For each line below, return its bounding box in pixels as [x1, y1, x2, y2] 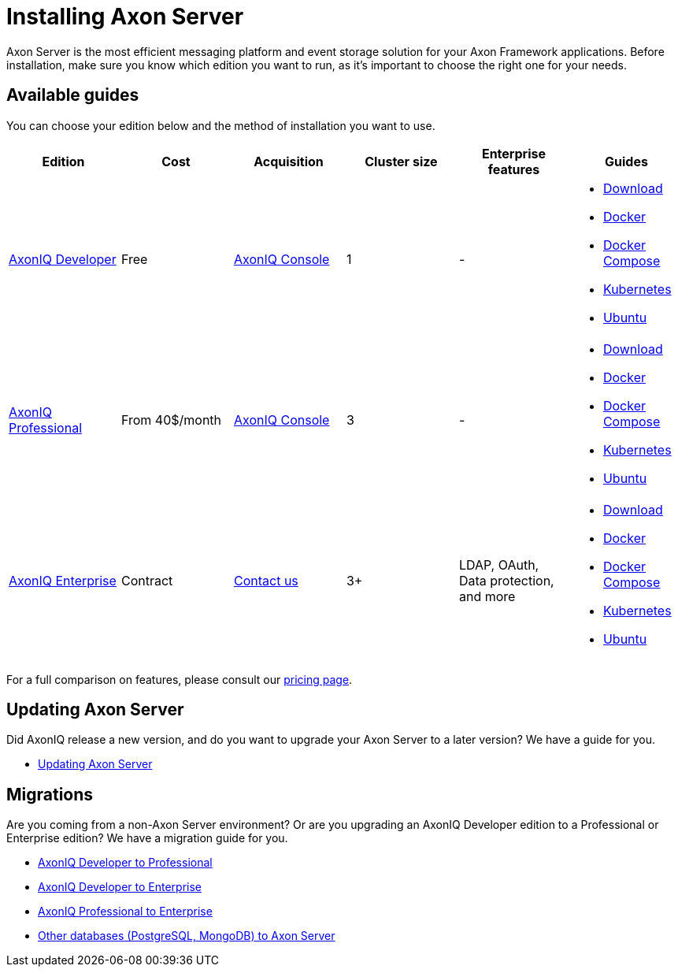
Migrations [6, 784, 94, 804]
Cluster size [365, 153, 438, 169]
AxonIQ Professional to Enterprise [38, 904, 213, 919]
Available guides [6, 85, 139, 106]
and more [458, 588, 516, 604]
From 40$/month [120, 411, 222, 428]
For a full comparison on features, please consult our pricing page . [6, 672, 353, 686]
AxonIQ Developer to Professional [38, 856, 213, 870]
